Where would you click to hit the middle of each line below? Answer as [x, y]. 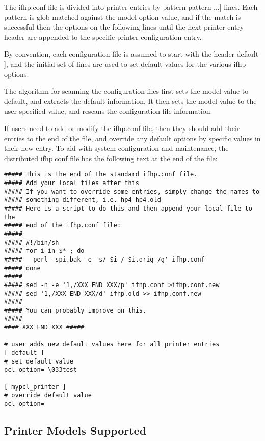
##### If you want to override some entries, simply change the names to [132, 191]
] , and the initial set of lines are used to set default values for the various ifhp [125, 63]
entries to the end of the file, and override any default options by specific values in [132, 138]
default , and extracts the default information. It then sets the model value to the [130, 101]
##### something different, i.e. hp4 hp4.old [83, 200]
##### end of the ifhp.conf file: [63, 226]
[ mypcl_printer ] [35, 387]
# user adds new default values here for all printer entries [112, 344]
